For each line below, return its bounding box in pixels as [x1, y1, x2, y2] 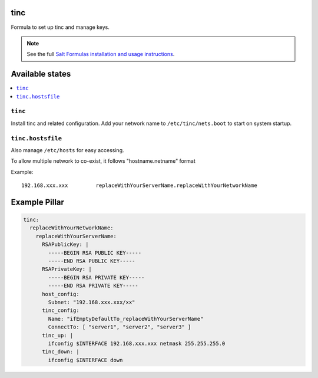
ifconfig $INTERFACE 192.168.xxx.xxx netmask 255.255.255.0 [48, 340, 226, 347]
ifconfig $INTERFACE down [48, 357, 123, 363]
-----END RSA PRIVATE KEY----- [48, 282, 138, 289]
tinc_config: [42, 307, 79, 314]
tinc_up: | [42, 332, 74, 338]
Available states [11, 69, 71, 79]
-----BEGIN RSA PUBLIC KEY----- [48, 249, 141, 256]
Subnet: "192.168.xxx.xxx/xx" [48, 298, 135, 305]
